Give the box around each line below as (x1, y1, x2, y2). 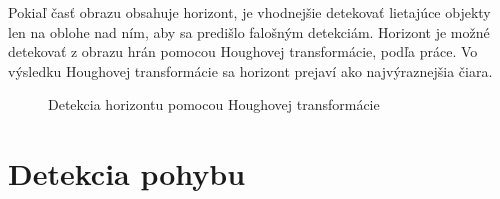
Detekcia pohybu (8, 153, 246, 194)
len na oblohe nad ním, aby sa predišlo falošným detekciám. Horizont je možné (8, 21, 490, 42)
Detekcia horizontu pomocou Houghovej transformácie (48, 94, 380, 115)
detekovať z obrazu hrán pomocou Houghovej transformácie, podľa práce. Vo (8, 41, 478, 62)
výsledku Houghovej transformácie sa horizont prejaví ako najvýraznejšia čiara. (8, 60, 493, 81)
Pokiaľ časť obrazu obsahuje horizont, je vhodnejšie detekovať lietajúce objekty (8, 2, 491, 22)
